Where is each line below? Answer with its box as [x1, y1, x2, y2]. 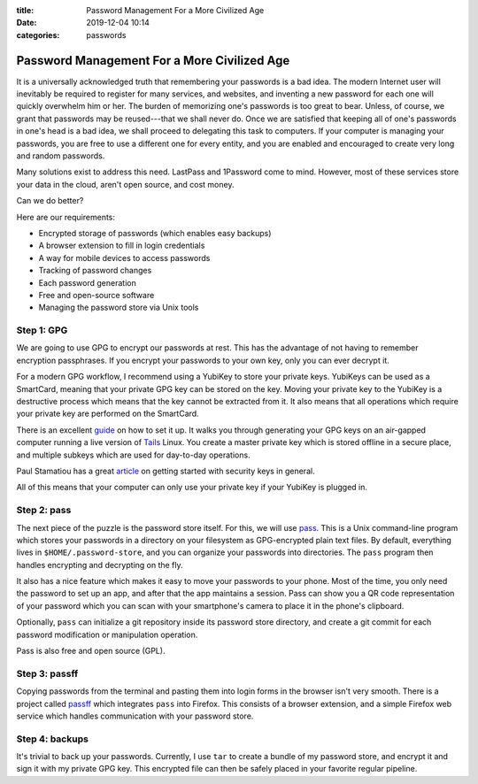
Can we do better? [16, 196, 84, 206]
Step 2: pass [16, 504, 72, 517]
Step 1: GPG [16, 324, 68, 336]
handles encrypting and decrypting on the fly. [16, 559, 183, 570]
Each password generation [38, 277, 136, 288]
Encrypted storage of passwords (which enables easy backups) [38, 227, 272, 238]
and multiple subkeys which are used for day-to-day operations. [16, 450, 251, 460]
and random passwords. [16, 150, 105, 161]
